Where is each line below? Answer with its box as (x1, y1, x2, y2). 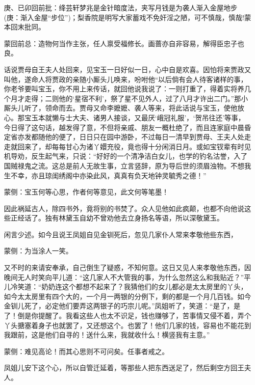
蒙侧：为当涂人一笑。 (4, 246, 73, 256)
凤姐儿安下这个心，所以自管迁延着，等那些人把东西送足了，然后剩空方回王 (4, 362, 244, 373)
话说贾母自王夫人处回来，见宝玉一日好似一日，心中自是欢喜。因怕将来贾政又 (4, 64, 251, 74)
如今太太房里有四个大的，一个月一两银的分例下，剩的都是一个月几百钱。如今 (4, 291, 251, 301)
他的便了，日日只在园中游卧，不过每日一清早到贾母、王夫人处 (45, 132, 244, 142)
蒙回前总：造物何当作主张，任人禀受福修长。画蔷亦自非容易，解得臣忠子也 (4, 38, 244, 48)
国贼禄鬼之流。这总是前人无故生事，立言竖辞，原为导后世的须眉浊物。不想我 (4, 160, 251, 170)
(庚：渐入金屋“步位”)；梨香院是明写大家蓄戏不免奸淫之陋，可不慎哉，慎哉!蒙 (4, 12, 251, 22)
